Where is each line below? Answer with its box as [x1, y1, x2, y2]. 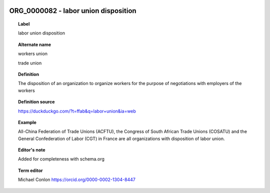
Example [18, 119, 37, 125]
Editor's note [18, 147, 45, 153]
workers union [18, 50, 47, 57]
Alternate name [18, 41, 51, 47]
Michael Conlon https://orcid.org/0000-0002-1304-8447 [18, 176, 136, 182]
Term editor [18, 167, 43, 173]
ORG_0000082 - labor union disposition [9, 6, 137, 15]
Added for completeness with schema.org [18, 156, 105, 162]
